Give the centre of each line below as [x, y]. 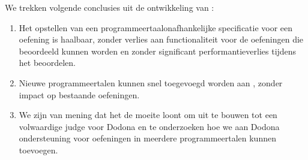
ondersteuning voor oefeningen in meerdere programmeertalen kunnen [147, 138]
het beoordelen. [47, 63]
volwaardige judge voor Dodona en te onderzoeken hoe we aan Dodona [149, 126]
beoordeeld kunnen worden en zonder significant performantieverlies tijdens [158, 51]
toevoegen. [38, 150]
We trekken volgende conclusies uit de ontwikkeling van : [110, 7]
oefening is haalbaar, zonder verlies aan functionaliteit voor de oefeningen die [161, 39]
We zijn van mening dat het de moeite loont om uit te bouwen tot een [148, 115]
